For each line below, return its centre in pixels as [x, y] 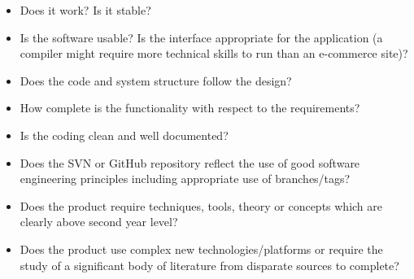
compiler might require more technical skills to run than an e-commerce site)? [214, 53]
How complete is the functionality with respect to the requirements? [190, 108]
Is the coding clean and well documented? [124, 135]
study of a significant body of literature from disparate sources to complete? [209, 265]
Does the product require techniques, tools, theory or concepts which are [201, 205]
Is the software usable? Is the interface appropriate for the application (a [201, 37]
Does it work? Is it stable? [85, 10]
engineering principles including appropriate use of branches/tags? [185, 179]
